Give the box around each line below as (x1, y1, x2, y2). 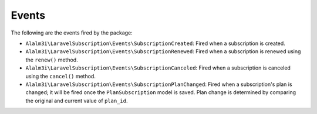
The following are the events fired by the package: (11, 29, 133, 36)
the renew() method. (25, 56, 79, 63)
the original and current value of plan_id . (25, 97, 128, 104)
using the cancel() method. (25, 72, 96, 80)
